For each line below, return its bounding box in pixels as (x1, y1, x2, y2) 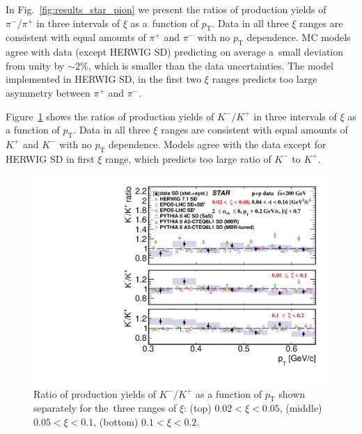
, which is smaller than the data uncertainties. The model (88, 58, 333, 72)
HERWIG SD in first (6, 151, 95, 166)
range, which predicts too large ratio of (105, 151, 271, 166)
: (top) (184, 401, 212, 415)
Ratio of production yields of (33, 386, 157, 401)
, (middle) (279, 401, 322, 415)
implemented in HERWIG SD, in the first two (6, 72, 202, 86)
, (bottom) (93, 414, 139, 428)
